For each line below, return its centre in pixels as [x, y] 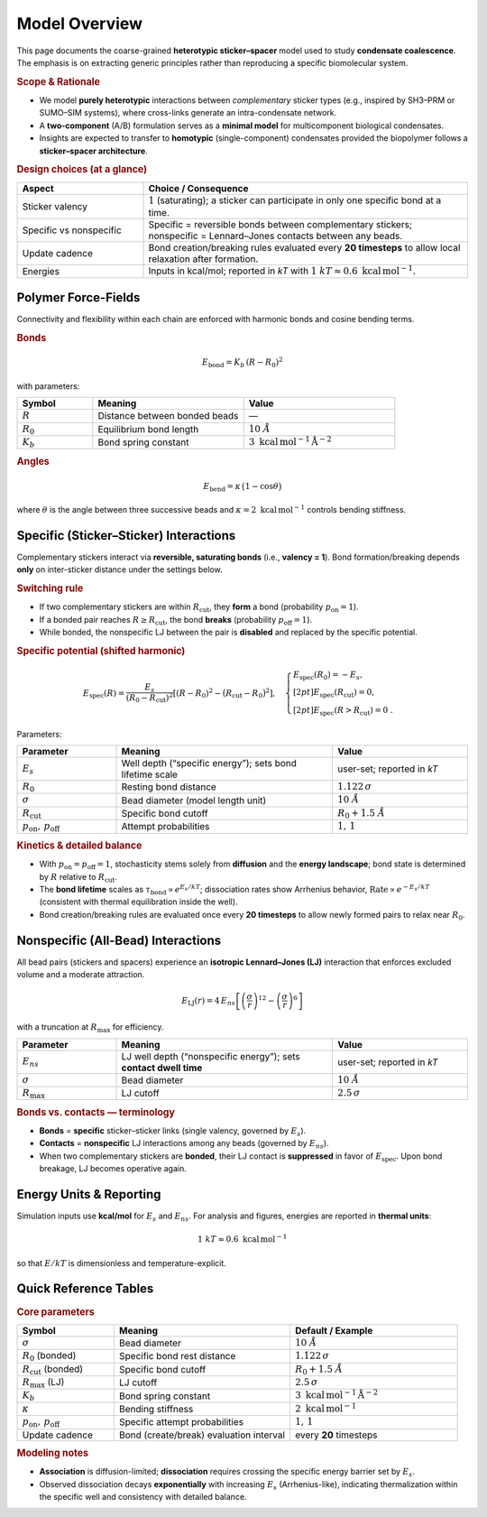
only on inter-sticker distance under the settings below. [119, 569]
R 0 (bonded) [49, 1356]
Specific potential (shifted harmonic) [101, 651]
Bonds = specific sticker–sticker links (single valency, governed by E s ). [173, 1131]
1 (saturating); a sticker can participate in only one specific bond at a [295, 200]
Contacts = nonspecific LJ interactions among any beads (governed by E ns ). [184, 1144]
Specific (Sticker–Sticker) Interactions [126, 536]
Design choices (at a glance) [82, 170]
